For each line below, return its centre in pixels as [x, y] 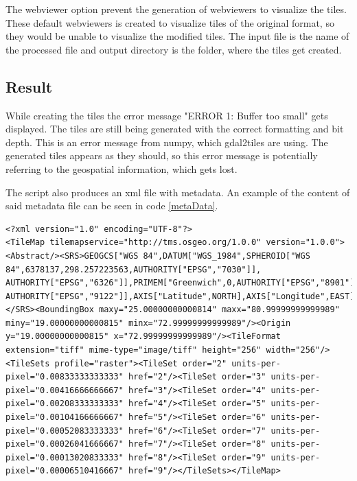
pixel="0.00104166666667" [65, 418]
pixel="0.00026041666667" [65, 444]
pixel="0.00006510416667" [65, 471]
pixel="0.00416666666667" [65, 390]
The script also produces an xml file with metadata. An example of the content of [178, 192]
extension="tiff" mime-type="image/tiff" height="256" [134, 350]
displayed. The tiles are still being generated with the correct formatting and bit [175, 129]
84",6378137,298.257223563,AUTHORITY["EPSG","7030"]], [134, 269]
